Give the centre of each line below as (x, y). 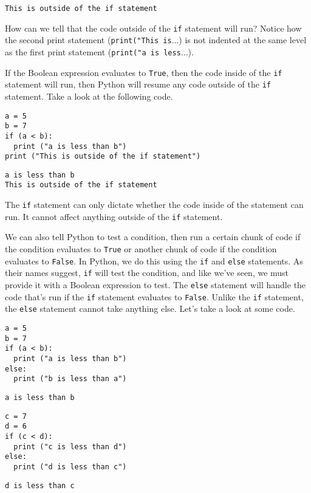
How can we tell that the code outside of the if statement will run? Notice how (153, 28)
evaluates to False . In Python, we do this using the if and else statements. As (154, 260)
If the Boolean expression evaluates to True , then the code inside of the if (144, 72)
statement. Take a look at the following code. (89, 96)
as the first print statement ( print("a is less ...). (99, 51)
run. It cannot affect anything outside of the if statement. (114, 216)
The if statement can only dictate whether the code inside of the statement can (154, 205)
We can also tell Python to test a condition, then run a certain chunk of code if (153, 237)
